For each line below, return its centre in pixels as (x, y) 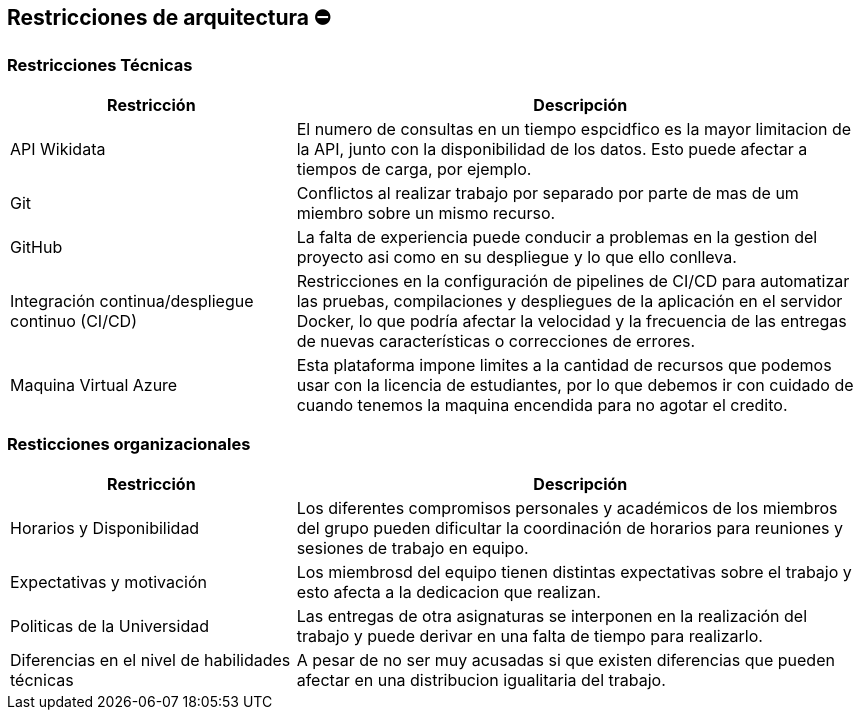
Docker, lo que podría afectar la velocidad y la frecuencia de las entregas (571, 320)
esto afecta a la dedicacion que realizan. (448, 591)
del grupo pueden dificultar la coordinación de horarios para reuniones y (570, 527)
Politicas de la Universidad (109, 625)
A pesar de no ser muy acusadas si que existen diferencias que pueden (565, 659)
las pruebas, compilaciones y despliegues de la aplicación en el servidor (569, 300)
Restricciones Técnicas (100, 65)
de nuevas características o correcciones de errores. (496, 340)
